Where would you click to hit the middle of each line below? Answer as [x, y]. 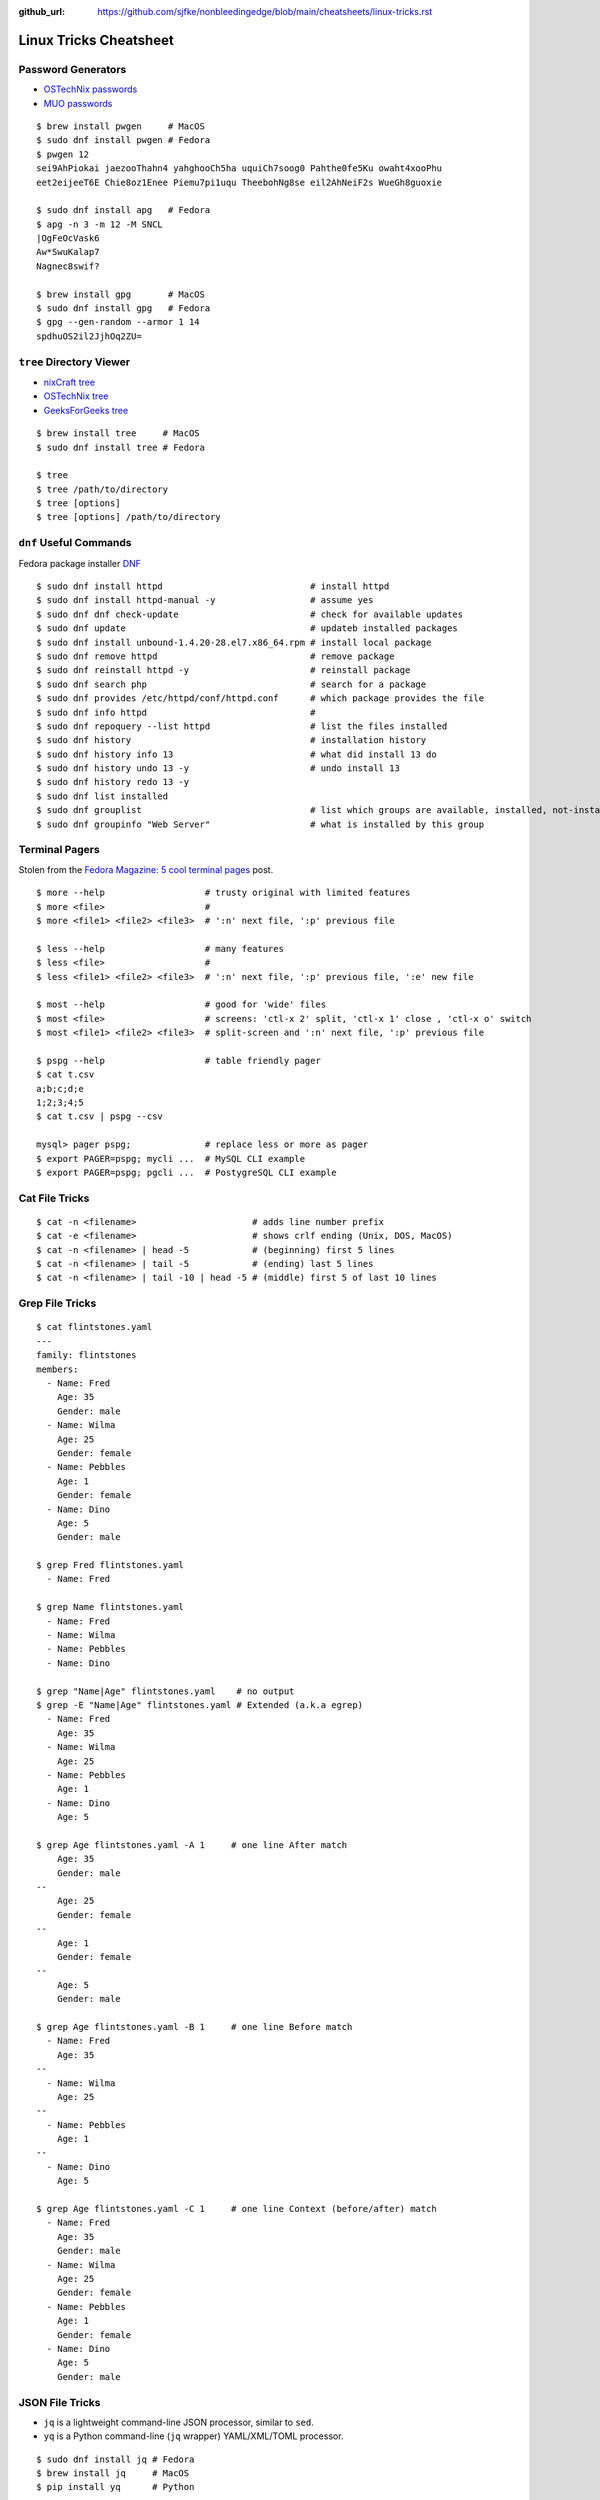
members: [57, 1369]
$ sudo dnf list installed [102, 796]
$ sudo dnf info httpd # [176, 712]
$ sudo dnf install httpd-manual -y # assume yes [205, 600]
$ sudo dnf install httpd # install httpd [213, 586]
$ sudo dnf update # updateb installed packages [247, 628]
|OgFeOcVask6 [68, 238]
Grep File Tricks [57, 1303]
